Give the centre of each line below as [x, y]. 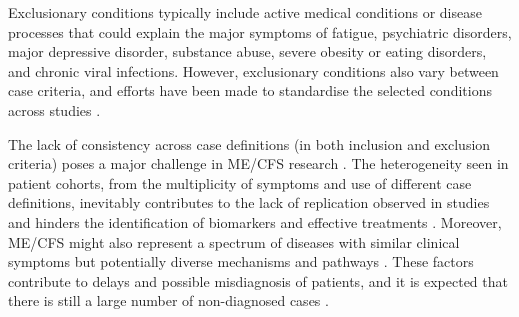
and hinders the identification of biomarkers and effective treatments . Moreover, [255, 221]
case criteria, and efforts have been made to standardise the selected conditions [250, 90]
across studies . [54, 109]
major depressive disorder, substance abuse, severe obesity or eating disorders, [247, 51]
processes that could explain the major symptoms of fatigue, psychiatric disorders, [260, 31]
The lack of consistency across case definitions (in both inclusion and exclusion [249, 143]
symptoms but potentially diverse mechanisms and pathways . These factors [241, 261]
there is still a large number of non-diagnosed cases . [168, 300]
